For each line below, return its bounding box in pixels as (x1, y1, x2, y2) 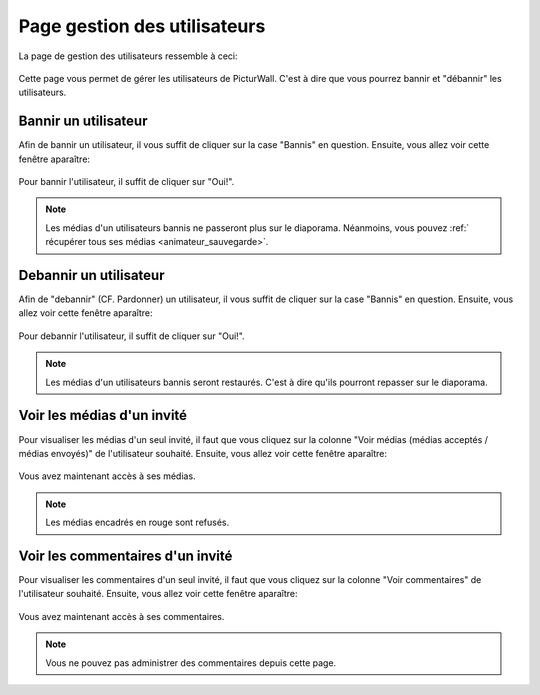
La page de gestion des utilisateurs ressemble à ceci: (18, 50, 239, 62)
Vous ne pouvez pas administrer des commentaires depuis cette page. (45, 656, 337, 669)
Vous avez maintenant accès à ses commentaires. (18, 610, 225, 622)
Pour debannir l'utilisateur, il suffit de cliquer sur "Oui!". (18, 330, 245, 342)
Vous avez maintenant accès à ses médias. (18, 470, 196, 482)
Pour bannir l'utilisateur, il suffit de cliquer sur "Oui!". (18, 176, 235, 188)
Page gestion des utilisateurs (18, 15, 266, 37)
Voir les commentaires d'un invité (18, 547, 233, 564)
